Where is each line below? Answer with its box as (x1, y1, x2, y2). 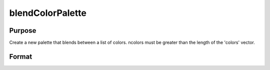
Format (9, 52, 32, 61)
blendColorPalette (9, 7, 87, 18)
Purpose (9, 26, 36, 35)
